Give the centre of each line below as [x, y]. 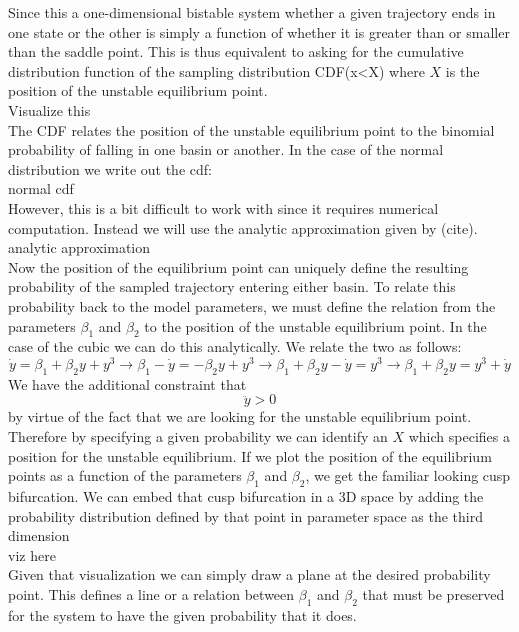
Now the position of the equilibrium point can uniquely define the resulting [238, 266]
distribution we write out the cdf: [110, 168]
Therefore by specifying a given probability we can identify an [198, 435]
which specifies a [459, 435]
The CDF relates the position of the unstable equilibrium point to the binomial [251, 129]
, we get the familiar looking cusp [408, 475]
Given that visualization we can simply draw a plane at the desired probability [249, 574]
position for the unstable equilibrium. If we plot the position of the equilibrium [250, 455]
